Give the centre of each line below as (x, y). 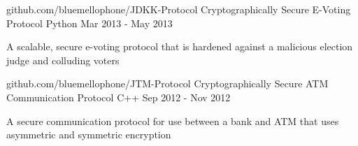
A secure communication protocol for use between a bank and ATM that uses (173, 121)
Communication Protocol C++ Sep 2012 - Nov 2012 (119, 97)
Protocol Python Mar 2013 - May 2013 (89, 23)
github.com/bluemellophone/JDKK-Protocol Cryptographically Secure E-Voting (179, 9)
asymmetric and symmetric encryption (89, 134)
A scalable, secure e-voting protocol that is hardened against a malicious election (180, 46)
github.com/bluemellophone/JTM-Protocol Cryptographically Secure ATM (167, 83)
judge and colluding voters (63, 60)
